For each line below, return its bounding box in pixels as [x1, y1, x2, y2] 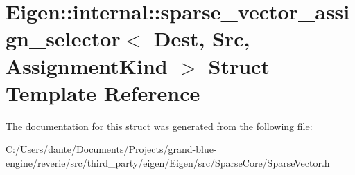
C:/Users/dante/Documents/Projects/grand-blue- [6, 142, 217, 156]
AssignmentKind [6, 51, 168, 80]
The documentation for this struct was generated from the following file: [6, 118, 313, 133]
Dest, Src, [153, 24, 250, 53]
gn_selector [6, 24, 121, 53]
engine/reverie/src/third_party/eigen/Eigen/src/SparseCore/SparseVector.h [6, 155, 330, 169]
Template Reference [6, 78, 200, 107]
